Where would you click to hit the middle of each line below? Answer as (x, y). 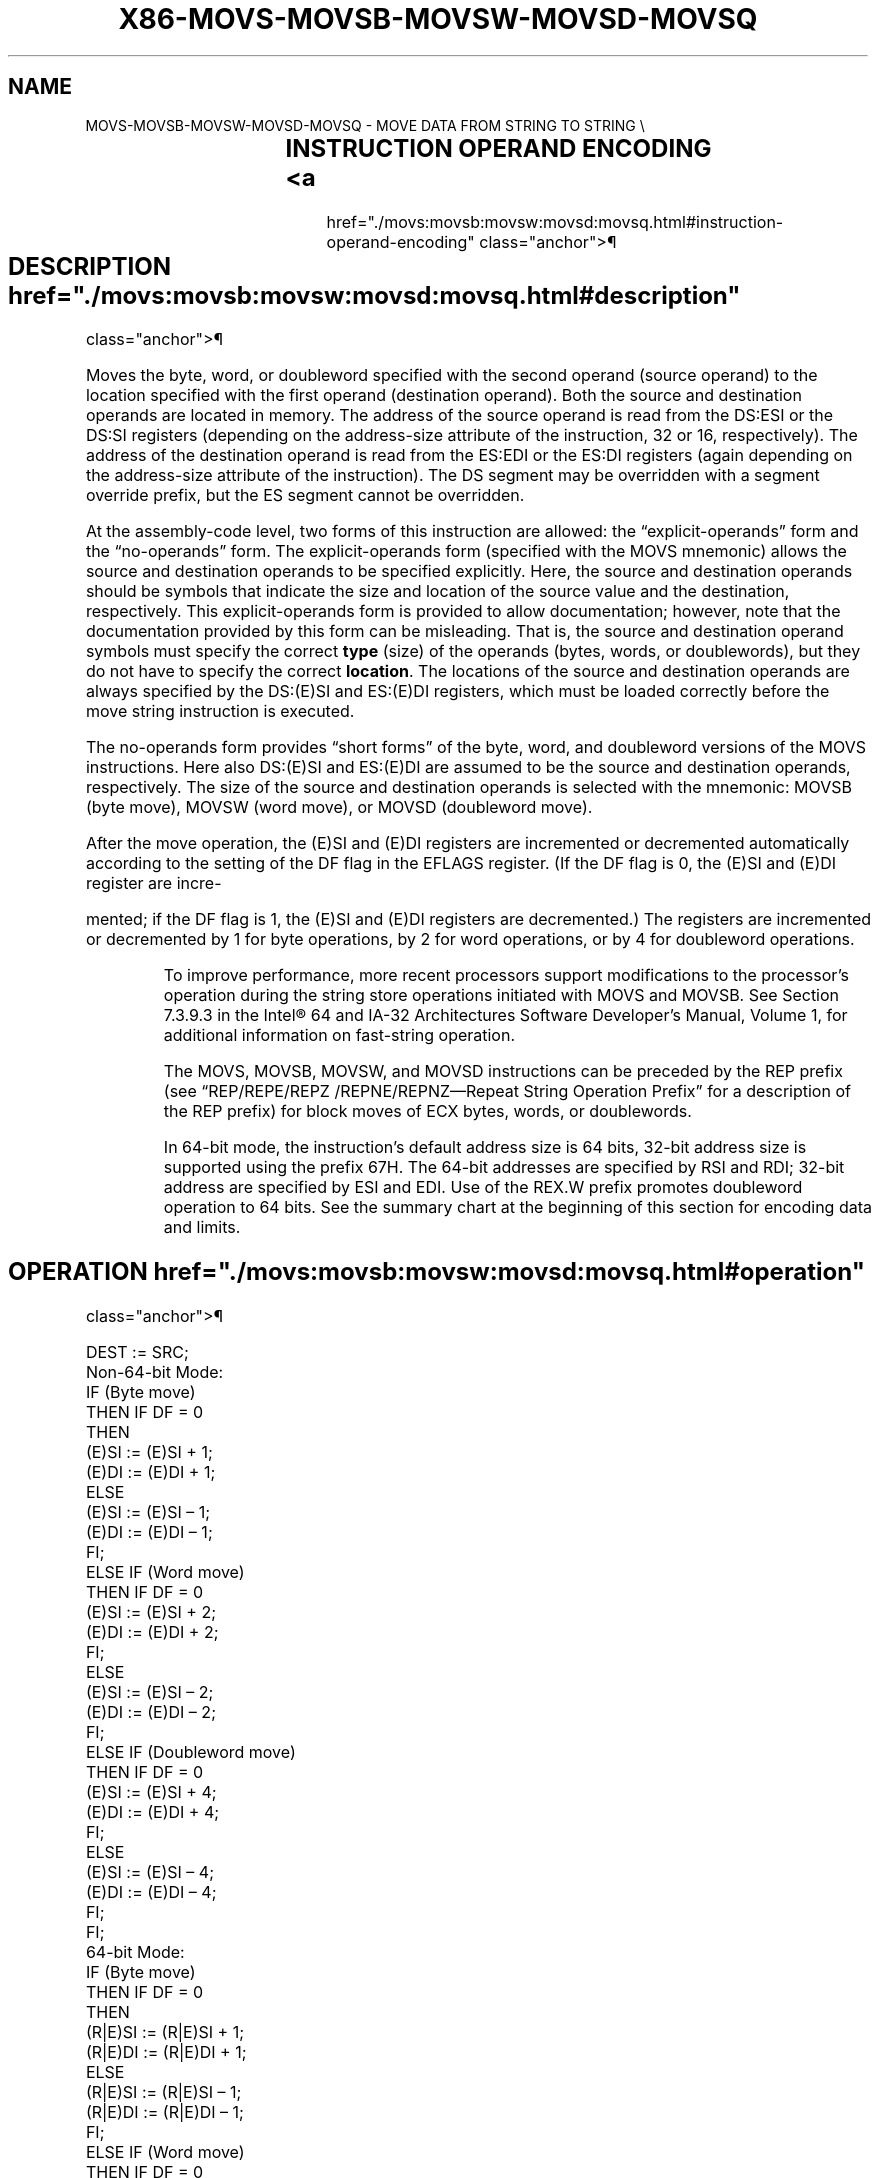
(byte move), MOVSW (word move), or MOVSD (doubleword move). (339, 807)
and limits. (202, 1227)
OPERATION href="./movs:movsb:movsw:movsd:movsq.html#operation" (436, 1272)
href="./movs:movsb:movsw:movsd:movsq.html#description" (374, 295)
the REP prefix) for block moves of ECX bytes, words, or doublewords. (427, 1111)
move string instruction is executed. (220, 711)
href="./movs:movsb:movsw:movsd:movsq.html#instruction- (555, 221)
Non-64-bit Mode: (154, 1372)
